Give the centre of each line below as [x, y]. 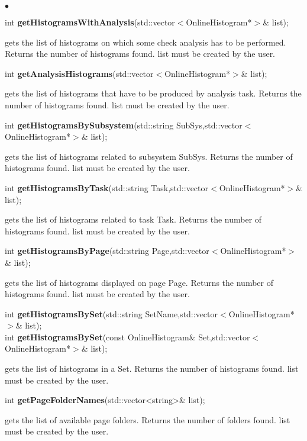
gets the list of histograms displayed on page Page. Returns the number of [139, 282]
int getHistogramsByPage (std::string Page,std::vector [107, 251]
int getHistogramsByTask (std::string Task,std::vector [106, 187]
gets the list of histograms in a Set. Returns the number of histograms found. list [152, 368]
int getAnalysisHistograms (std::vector [79, 73]
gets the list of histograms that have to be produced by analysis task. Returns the [153, 93]
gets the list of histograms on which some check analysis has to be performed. [146, 42]
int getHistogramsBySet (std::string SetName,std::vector [112, 313]
